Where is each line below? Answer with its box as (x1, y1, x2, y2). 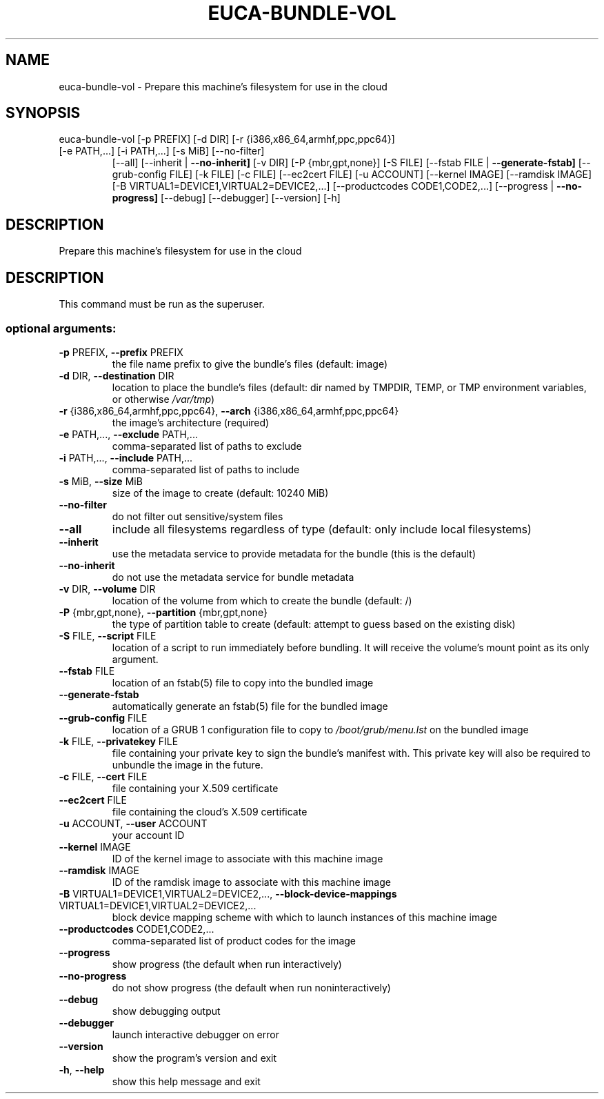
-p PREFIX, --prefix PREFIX (59, 346, 183, 358)
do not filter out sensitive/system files (112, 510, 283, 522)
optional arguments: (6, 321, 117, 335)
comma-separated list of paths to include (112, 463, 300, 475)
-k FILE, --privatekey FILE (59, 735, 179, 747)
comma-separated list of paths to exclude (112, 439, 302, 452)
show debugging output (112, 1004, 221, 1017)
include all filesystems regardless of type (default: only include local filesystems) (112, 522, 532, 536)
